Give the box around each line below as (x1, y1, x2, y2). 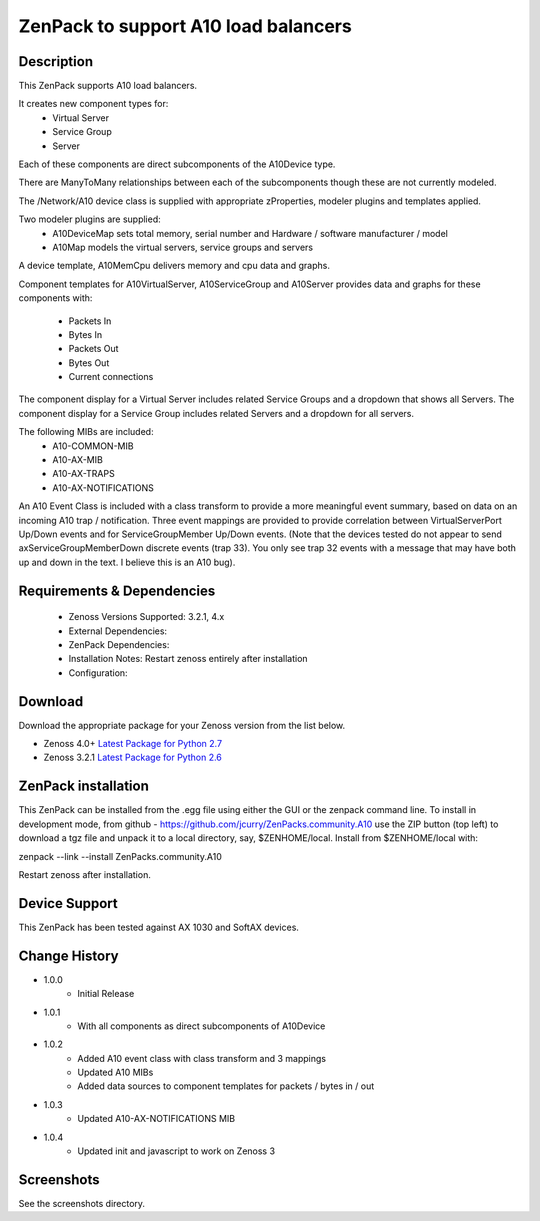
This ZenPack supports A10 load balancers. (18, 80, 198, 92)
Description (18, 53, 94, 70)
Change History (18, 947, 119, 964)
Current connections (68, 371, 154, 383)
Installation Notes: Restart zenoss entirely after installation (68, 653, 309, 665)
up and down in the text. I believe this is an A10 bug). (18, 556, 236, 568)
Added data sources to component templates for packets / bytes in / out (77, 1080, 375, 1092)
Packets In (68, 315, 112, 327)
